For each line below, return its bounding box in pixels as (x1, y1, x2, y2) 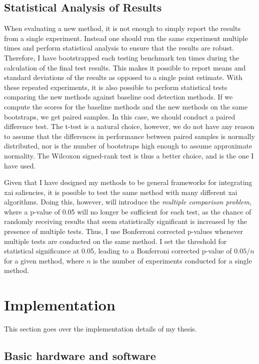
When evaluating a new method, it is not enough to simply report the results (4, 23, 240, 33)
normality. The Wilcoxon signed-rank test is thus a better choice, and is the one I (4, 150, 254, 160)
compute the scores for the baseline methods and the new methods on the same (4, 101, 247, 111)
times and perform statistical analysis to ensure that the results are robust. (4, 42, 234, 53)
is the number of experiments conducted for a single (93, 255, 252, 265)
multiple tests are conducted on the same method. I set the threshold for (4, 235, 227, 246)
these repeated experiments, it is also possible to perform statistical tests (4, 81, 227, 92)
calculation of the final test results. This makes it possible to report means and (4, 62, 246, 72)
